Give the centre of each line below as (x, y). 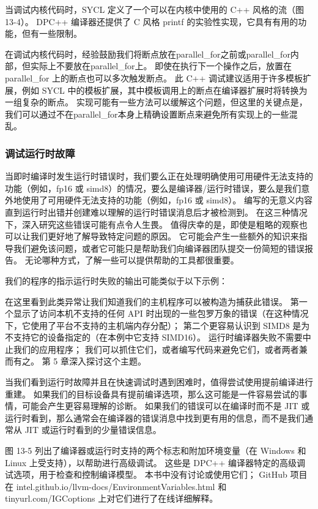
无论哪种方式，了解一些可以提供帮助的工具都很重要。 (132, 260)
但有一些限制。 (52, 33)
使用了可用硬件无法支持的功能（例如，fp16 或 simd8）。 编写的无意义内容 (167, 200)
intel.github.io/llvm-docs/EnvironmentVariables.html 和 (121, 486)
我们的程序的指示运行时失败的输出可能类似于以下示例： (116, 280)
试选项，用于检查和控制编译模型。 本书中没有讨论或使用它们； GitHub (146, 474)
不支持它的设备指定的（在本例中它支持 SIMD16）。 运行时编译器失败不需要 (154, 337)
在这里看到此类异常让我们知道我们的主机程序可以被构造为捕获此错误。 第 (152, 301)
